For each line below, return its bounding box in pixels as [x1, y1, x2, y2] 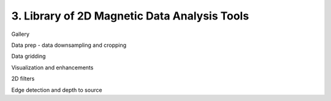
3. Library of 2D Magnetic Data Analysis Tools [11, 9, 249, 23]
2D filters [11, 75, 35, 82]
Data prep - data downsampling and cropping [11, 41, 127, 49]
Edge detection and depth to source [11, 86, 102, 94]
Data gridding [11, 52, 46, 60]
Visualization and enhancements [11, 64, 94, 71]
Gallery [11, 30, 30, 38]
